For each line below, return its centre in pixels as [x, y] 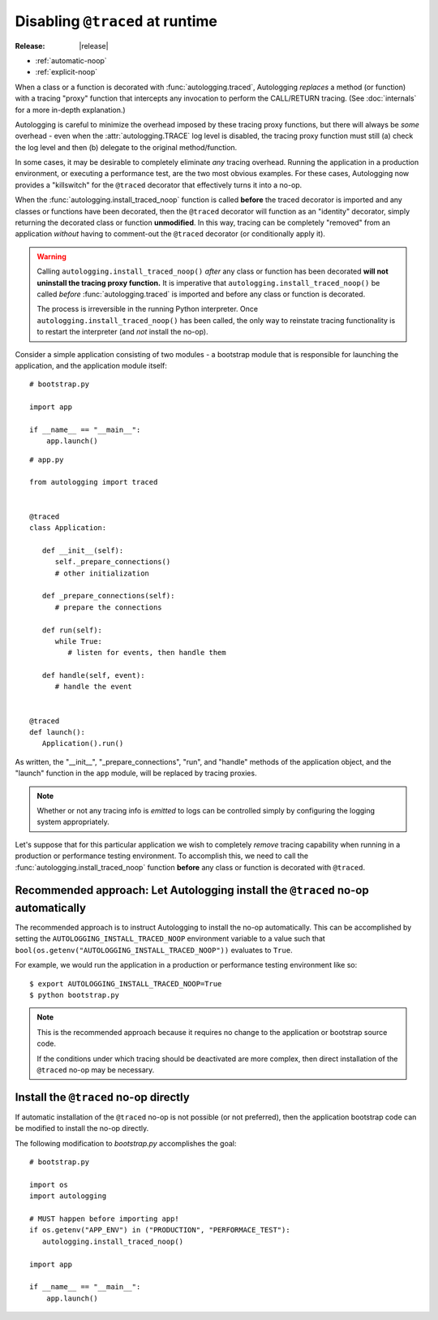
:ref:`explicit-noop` [67, 72]
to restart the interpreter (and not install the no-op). [122, 332]
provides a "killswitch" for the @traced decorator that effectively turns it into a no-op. [159, 185]
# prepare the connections [108, 607]
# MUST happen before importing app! [105, 1219]
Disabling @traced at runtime [116, 21]
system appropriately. [73, 822]
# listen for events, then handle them [147, 653]
